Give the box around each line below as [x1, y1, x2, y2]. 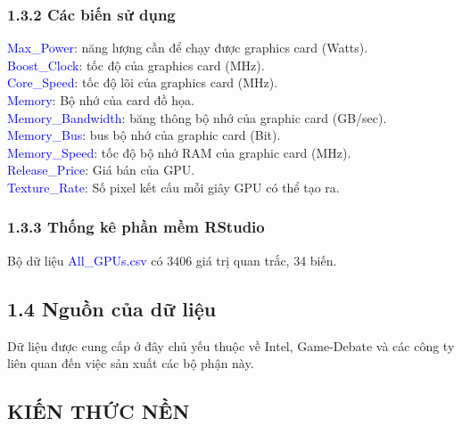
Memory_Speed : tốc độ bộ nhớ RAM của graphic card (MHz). [7, 143, 351, 161]
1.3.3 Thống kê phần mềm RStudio [7, 216, 265, 238]
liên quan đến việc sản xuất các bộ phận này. [7, 354, 254, 373]
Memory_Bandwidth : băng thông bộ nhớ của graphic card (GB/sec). [7, 108, 387, 127]
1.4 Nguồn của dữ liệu [7, 294, 217, 322]
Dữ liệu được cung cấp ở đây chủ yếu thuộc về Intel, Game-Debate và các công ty [7, 336, 455, 355]
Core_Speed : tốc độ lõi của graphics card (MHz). [7, 73, 278, 92]
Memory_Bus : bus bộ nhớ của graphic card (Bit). [7, 126, 281, 144]
